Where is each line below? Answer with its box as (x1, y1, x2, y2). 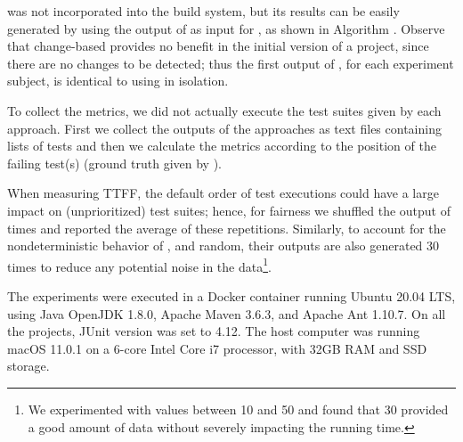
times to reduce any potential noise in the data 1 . (7, 254, 272, 275)
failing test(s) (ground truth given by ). (7, 153, 222, 172)
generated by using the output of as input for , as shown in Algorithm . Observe (7, 19, 445, 37)
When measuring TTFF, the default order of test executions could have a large (7, 184, 439, 202)
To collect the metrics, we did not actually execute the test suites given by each (7, 101, 442, 119)
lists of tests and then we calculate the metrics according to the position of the (7, 136, 436, 155)
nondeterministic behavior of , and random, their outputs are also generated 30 (7, 236, 440, 255)
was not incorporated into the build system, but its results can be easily (7, 2, 400, 20)
